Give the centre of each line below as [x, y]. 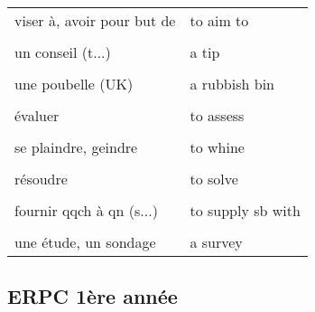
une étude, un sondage [85, 242]
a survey [216, 242]
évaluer [37, 115]
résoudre [41, 179]
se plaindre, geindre [76, 147]
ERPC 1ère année [93, 296]
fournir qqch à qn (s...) [86, 210]
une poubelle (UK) [74, 84]
